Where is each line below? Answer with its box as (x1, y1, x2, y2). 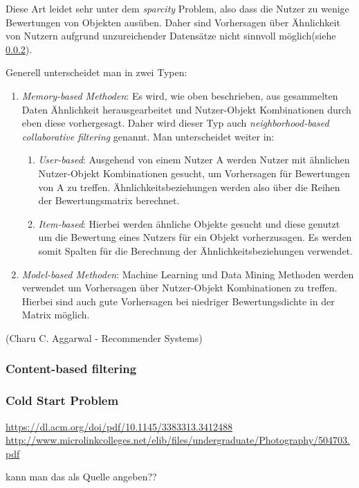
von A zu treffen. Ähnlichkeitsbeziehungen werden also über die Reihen (38, 179, 340, 194)
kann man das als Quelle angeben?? (6, 469, 157, 484)
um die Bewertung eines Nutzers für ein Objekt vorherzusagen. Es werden (38, 230, 352, 244)
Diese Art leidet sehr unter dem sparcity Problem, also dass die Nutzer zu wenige (6, 1, 349, 15)
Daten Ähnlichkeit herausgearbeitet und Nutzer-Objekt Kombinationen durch (21, 102, 351, 116)
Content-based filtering (6, 360, 137, 377)
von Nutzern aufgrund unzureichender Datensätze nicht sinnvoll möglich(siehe (6, 28, 336, 43)
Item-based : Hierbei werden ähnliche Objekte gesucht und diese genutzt (38, 216, 340, 231)
